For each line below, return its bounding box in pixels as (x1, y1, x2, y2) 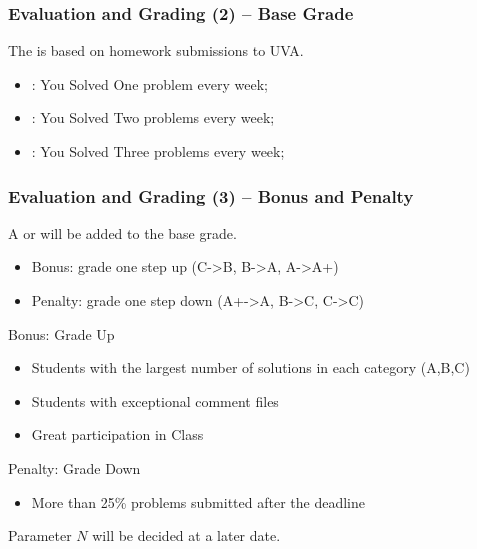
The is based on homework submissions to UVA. (8, 40, 304, 61)
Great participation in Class (31, 424, 204, 445)
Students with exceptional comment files (31, 390, 279, 411)
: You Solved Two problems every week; (31, 107, 275, 128)
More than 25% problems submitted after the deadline (31, 491, 365, 512)
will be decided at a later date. (92, 525, 281, 546)
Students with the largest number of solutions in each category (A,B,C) (31, 357, 470, 378)
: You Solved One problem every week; (31, 73, 268, 94)
